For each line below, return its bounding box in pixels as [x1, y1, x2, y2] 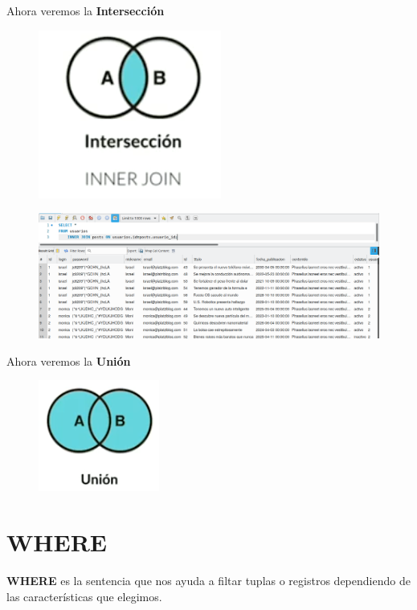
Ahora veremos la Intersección [6, 2, 165, 18]
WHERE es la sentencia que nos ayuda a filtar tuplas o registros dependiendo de [6, 572, 411, 589]
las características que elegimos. [6, 587, 162, 604]
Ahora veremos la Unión [6, 352, 131, 369]
